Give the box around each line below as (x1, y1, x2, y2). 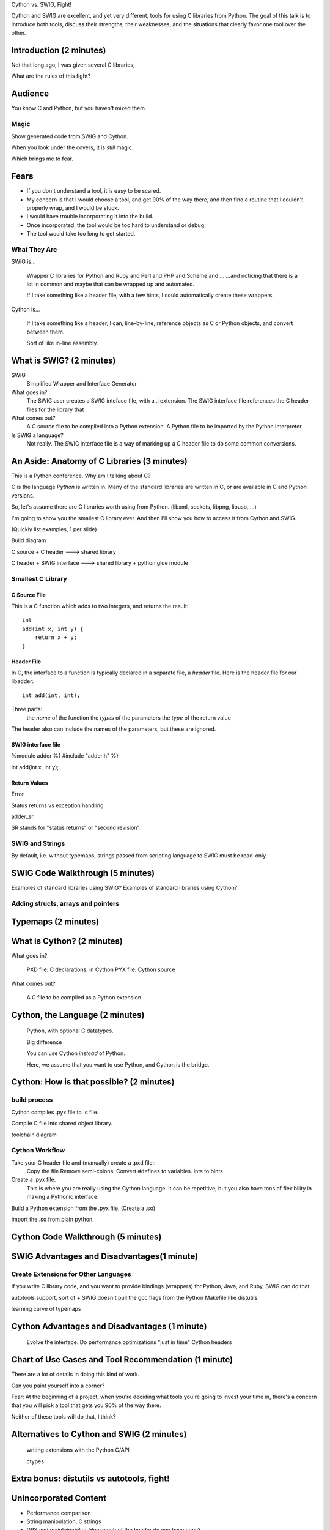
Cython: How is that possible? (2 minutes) (11, 1077, 175, 1088)
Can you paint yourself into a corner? (11, 1382, 105, 1389)
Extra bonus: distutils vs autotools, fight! (11, 1474, 170, 1484)
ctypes (26, 1457, 44, 1465)
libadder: (11, 677, 34, 685)
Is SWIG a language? (11, 431, 64, 439)
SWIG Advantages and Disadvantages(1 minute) (11, 1251, 199, 1261)
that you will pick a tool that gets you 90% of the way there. (11, 1401, 161, 1409)
